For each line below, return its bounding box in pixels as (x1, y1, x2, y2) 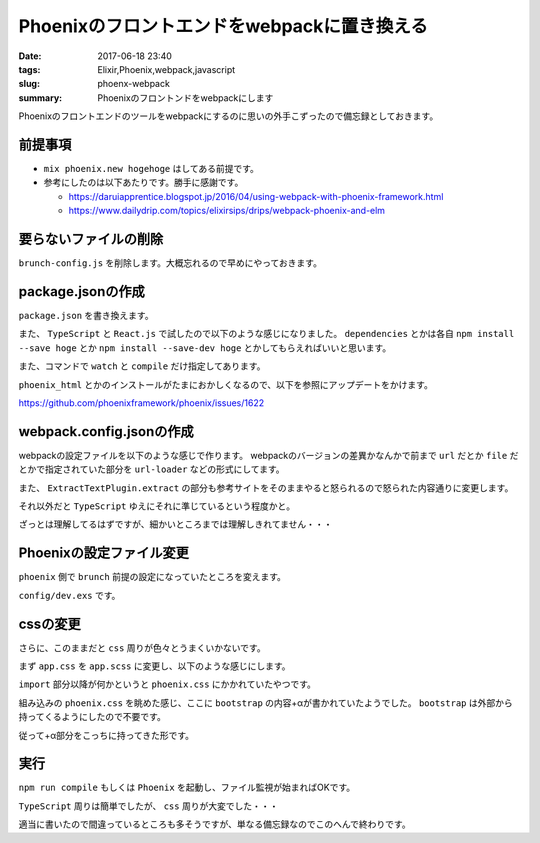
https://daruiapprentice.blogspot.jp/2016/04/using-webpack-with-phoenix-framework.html (68, 190, 444, 202)
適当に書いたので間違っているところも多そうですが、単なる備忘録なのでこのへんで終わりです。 (18, 818, 411, 830)
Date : (18, 50, 42, 62)
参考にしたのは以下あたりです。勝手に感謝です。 (43, 176, 244, 189)
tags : (18, 63, 41, 75)
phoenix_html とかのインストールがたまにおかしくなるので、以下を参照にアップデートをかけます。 (18, 378, 434, 390)
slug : (18, 78, 40, 90)
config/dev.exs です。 (18, 589, 121, 601)
